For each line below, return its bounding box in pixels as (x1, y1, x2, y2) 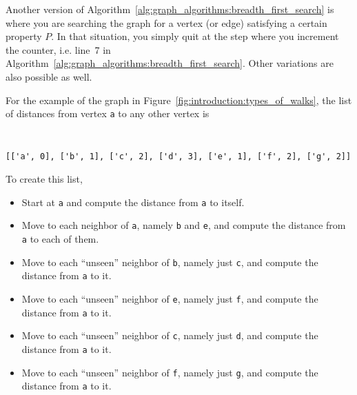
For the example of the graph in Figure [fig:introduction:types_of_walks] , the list (6, 92, 352, 107)
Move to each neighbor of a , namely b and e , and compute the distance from (21, 218, 346, 232)
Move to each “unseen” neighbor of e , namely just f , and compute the (21, 292, 318, 305)
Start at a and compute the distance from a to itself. (21, 194, 245, 209)
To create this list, (6, 172, 83, 186)
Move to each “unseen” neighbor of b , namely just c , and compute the (21, 254, 318, 269)
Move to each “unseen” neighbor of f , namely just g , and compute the (21, 365, 318, 379)
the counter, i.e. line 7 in (6, 42, 111, 57)
